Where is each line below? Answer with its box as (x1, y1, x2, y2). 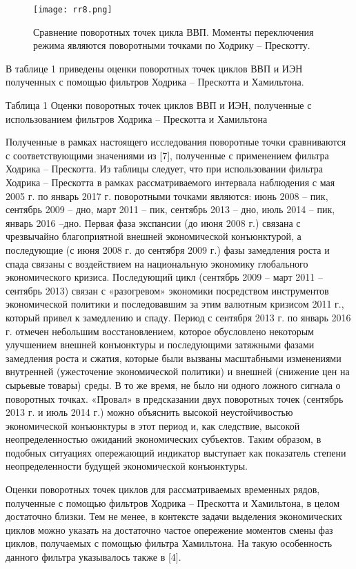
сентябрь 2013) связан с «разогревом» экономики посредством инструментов (6, 283, 329, 297)
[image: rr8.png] (33, 5, 112, 14)
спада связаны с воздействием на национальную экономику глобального (6, 256, 308, 270)
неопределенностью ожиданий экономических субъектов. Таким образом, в (6, 432, 322, 446)
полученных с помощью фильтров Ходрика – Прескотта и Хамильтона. (6, 74, 304, 89)
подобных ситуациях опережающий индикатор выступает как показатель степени (6, 445, 346, 459)
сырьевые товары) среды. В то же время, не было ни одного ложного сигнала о (6, 377, 341, 392)
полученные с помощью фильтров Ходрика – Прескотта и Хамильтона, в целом (6, 495, 340, 510)
